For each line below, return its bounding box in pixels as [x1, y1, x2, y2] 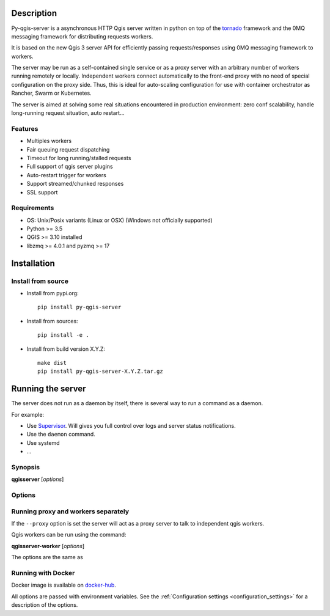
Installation [11, 258, 55, 268]
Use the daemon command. [26, 431, 96, 438]
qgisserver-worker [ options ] [11, 542, 85, 549]
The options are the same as [11, 554, 84, 561]
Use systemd [26, 439, 60, 446]
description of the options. [11, 601, 78, 609]
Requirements [11, 204, 54, 212]
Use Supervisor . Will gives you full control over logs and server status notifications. [26, 422, 236, 430]
